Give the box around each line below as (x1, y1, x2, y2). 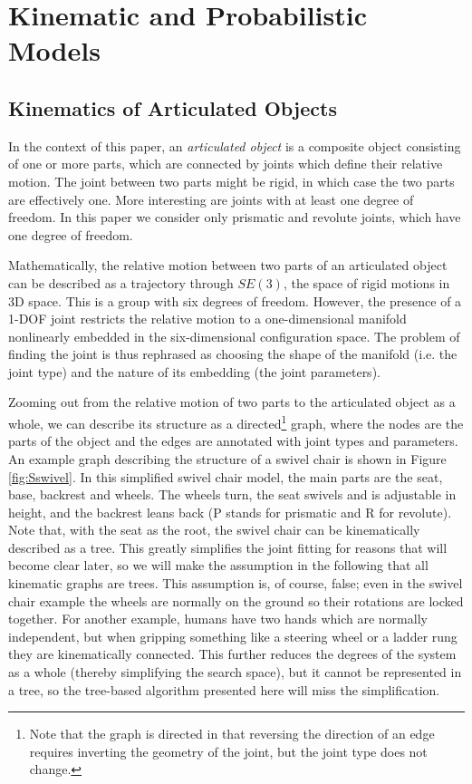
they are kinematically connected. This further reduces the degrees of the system (8, 644, 457, 663)
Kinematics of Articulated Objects (8, 93, 337, 121)
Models (8, 32, 101, 69)
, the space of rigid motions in (283, 273, 450, 292)
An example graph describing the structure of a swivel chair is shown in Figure (8, 449, 447, 468)
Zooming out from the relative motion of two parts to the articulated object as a (8, 392, 456, 411)
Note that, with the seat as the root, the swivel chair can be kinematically (8, 520, 420, 539)
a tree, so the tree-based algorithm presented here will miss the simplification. (8, 680, 440, 699)
